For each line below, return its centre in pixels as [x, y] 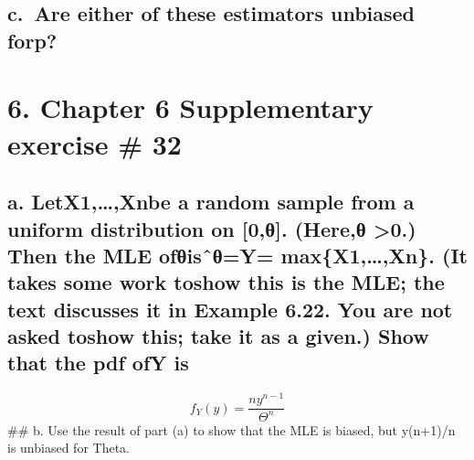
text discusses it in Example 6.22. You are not [230, 309]
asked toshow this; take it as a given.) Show [218, 336]
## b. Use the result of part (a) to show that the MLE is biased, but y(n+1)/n [232, 429]
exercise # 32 [95, 143]
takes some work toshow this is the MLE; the [226, 282]
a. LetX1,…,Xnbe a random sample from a [211, 202]
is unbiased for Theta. [68, 448]
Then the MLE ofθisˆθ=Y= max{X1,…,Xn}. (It [237, 255]
